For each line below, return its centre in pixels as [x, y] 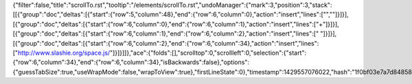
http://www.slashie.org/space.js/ [64, 53]
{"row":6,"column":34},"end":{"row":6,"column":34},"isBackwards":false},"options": [131, 62]
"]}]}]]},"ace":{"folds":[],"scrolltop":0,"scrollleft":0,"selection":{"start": [208, 53]
